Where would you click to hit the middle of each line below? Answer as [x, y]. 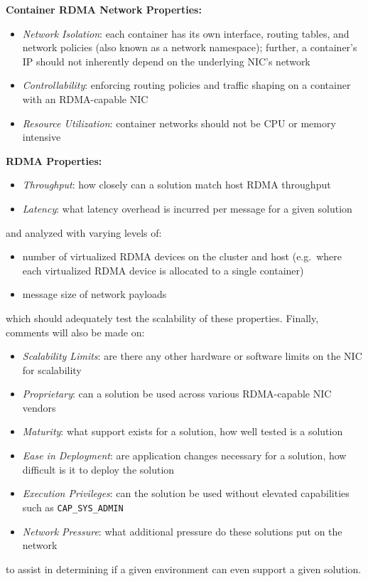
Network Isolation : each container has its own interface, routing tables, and [186, 33]
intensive [42, 137]
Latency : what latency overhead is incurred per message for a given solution [187, 208]
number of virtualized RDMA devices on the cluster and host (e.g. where [182, 256]
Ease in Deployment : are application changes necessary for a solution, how [184, 455]
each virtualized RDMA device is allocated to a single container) [163, 270]
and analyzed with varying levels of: [84, 232]
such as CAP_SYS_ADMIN [73, 507]
